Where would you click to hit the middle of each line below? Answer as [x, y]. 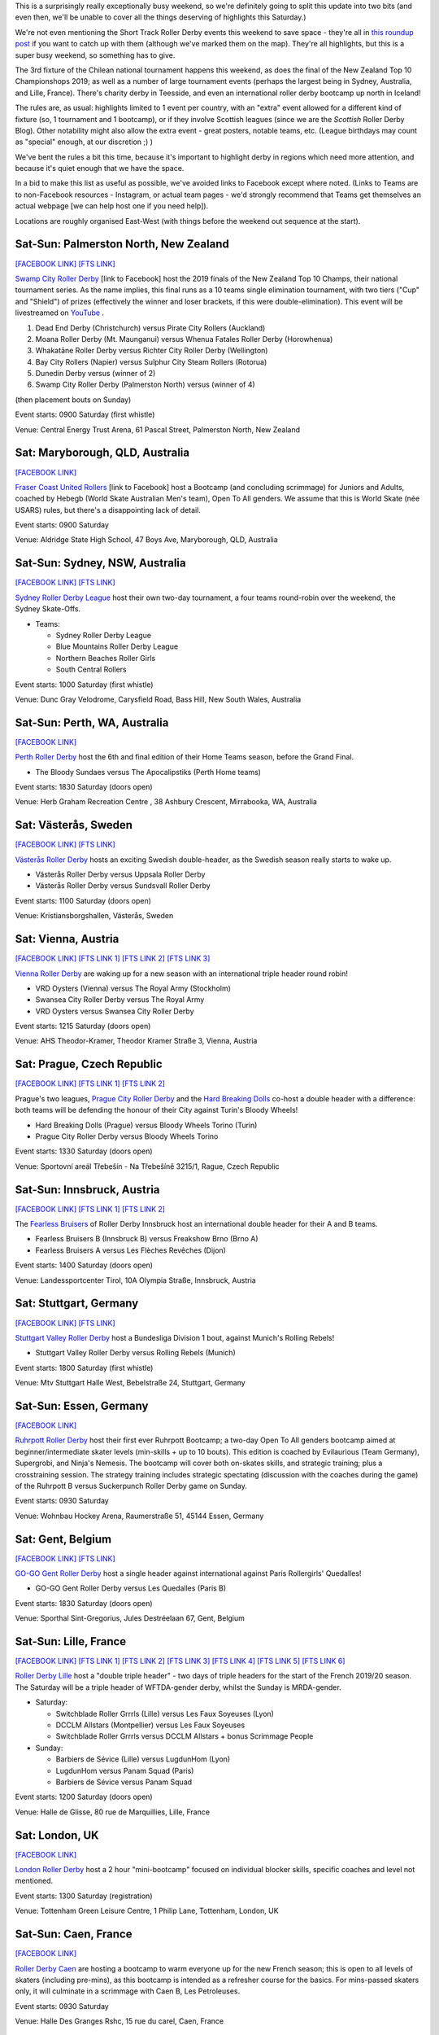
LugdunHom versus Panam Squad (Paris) [125, 1770]
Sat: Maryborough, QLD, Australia [102, 453]
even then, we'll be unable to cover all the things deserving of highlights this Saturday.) [161, 17]
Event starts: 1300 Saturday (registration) [84, 1896]
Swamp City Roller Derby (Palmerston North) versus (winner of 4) [145, 385]
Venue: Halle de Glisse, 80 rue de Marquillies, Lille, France [113, 1812]
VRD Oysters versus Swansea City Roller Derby [115, 1011]
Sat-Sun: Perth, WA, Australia [92, 722]
